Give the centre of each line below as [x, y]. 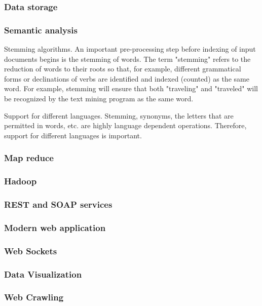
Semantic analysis [41, 30]
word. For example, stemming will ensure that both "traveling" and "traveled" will [131, 88]
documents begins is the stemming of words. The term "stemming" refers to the [127, 59]
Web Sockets [31, 251]
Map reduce [29, 158]
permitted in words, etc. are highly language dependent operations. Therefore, [125, 125]
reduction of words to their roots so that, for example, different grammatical [123, 69]
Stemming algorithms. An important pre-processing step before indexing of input [130, 49]
